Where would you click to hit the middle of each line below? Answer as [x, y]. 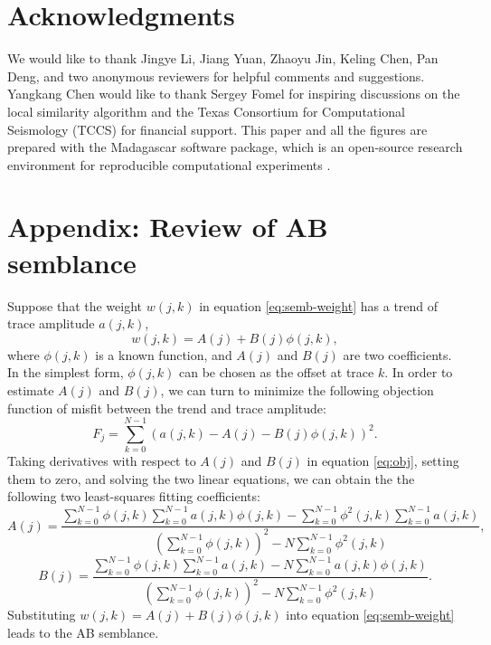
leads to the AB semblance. [83, 632]
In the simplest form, [66, 372]
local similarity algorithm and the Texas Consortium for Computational [206, 111]
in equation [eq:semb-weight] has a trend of [319, 305]
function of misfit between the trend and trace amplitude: [167, 408]
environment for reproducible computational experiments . [169, 164]
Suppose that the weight [75, 305]
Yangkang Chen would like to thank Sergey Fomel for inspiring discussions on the [234, 94]
